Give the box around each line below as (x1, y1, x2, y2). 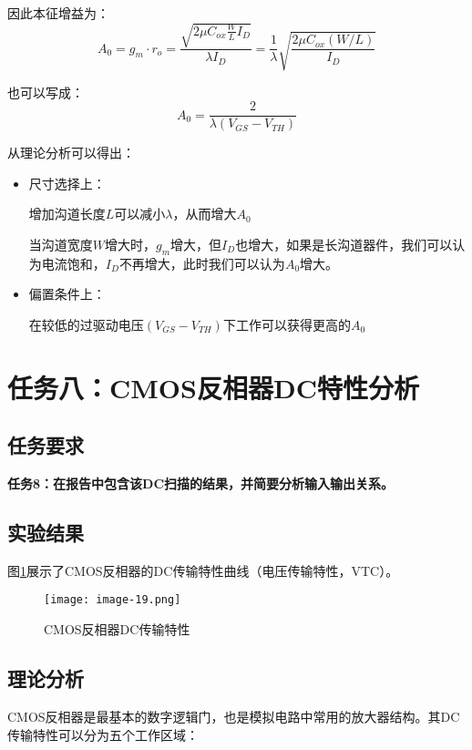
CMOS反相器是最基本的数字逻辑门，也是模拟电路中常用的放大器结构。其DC (7, 706, 460, 725)
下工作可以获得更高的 (222, 314, 351, 334)
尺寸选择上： (28, 173, 106, 192)
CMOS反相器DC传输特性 (44, 620, 190, 639)
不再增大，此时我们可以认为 (118, 253, 285, 272)
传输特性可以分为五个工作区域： (7, 724, 199, 744)
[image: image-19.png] (44, 593, 181, 607)
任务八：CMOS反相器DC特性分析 (7, 368, 419, 406)
